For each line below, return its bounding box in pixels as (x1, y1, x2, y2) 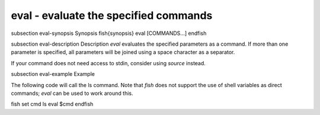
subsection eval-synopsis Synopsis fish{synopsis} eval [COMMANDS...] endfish (11, 30, 207, 37)
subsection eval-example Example (11, 71, 95, 78)
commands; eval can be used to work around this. (11, 90, 133, 97)
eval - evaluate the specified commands (11, 9, 213, 22)
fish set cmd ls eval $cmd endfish (11, 101, 94, 108)
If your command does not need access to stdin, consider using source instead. (11, 59, 206, 66)
